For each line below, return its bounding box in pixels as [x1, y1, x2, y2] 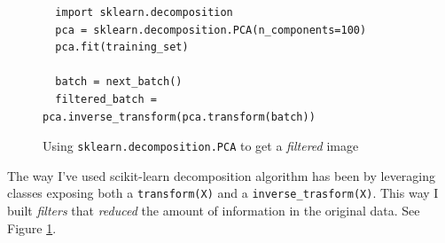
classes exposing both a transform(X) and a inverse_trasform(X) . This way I [7, 184, 439, 202]
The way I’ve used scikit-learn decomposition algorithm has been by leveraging [7, 166, 436, 184]
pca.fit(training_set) [55, 41, 189, 54]
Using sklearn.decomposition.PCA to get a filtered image [43, 137, 359, 155]
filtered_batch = [55, 92, 157, 106]
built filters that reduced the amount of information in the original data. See [7, 201, 420, 220]
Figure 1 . [7, 218, 57, 237]
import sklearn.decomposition [55, 6, 233, 19]
